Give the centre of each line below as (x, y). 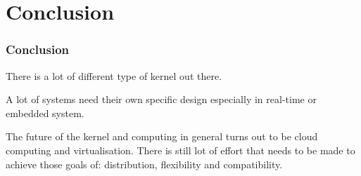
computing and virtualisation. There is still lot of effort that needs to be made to (180, 150)
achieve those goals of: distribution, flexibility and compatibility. (144, 164)
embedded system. (45, 113)
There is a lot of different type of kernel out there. (114, 75)
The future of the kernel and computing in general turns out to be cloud (162, 136)
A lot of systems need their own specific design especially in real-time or (161, 99)
